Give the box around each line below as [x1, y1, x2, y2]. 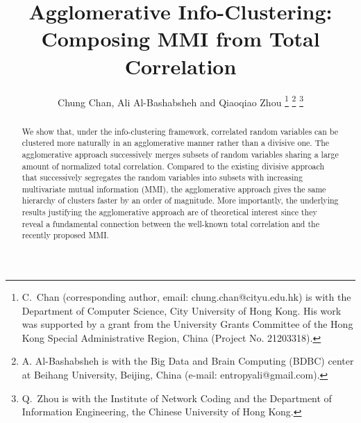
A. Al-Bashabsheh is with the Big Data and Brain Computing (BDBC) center [22, 354, 354, 368]
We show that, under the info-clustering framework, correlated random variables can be [22, 125, 339, 137]
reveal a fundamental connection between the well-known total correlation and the [22, 217, 319, 229]
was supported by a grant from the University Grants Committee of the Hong [22, 317, 353, 331]
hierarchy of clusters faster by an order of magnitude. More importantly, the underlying [22, 194, 339, 206]
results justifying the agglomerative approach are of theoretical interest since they [22, 206, 317, 218]
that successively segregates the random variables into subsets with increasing [22, 172, 303, 183]
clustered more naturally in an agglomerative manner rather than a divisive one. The [22, 137, 330, 149]
